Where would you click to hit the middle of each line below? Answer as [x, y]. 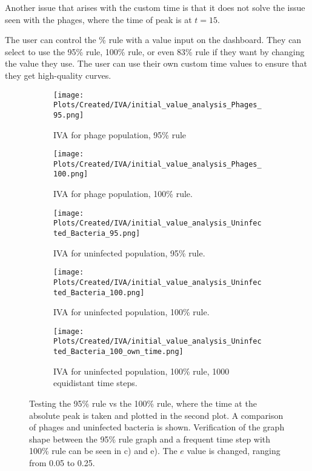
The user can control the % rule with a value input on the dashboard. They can [153, 40]
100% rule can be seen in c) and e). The [103, 451]
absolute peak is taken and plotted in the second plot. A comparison [156, 415]
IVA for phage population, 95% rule [120, 134]
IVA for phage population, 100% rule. [123, 194]
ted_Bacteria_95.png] [97, 233]
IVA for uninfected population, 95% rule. [129, 252]
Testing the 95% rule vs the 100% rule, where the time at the [143, 403]
